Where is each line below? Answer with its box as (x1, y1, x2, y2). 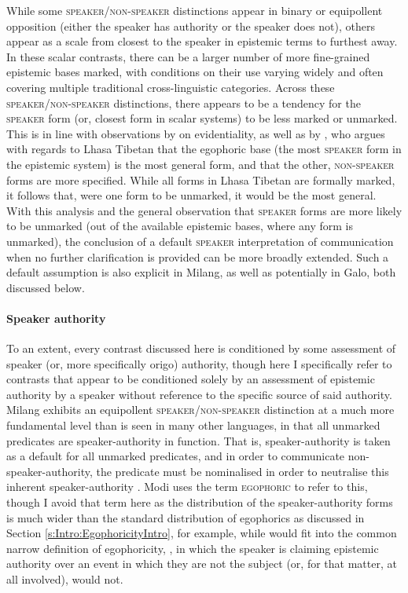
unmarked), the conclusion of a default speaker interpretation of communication (6, 232, 394, 249)
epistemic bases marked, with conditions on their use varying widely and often (6, 64, 384, 80)
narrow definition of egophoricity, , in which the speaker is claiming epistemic (6, 540, 379, 556)
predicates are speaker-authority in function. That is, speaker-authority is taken (6, 432, 391, 448)
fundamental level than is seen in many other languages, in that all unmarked (6, 417, 380, 434)
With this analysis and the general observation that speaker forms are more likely (6, 202, 402, 218)
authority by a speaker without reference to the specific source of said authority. (6, 386, 392, 402)
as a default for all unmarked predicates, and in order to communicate (6, 448, 345, 464)
